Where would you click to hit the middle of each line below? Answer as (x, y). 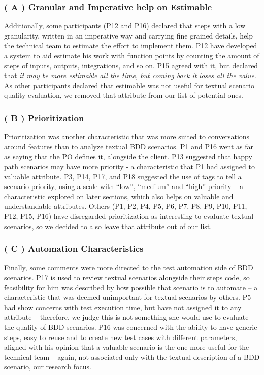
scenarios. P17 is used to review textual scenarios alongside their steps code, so (127, 277)
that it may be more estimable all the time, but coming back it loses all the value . (130, 75)
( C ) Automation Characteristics (74, 249)
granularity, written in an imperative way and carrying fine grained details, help (129, 35)
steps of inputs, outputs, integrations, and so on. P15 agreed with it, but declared (131, 65)
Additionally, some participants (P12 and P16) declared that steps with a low (125, 26)
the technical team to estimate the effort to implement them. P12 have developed (131, 45)
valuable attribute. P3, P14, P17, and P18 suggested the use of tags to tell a (123, 176)
